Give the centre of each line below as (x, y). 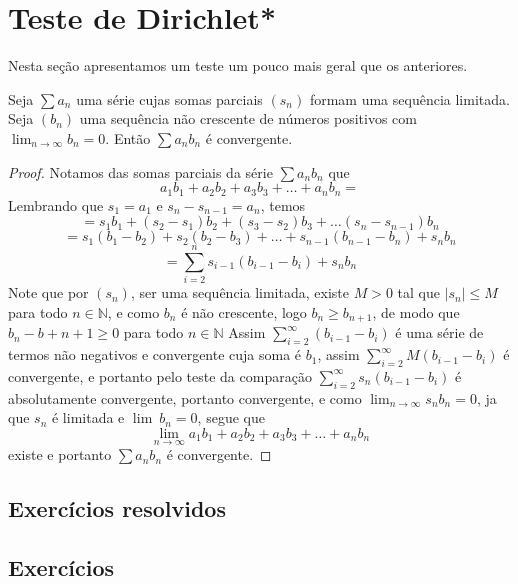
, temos (283, 204)
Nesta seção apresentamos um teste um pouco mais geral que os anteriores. (238, 65)
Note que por (48, 292)
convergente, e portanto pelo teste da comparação (160, 375)
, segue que (231, 417)
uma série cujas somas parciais (169, 98)
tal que (418, 292)
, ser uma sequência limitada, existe (239, 292)
